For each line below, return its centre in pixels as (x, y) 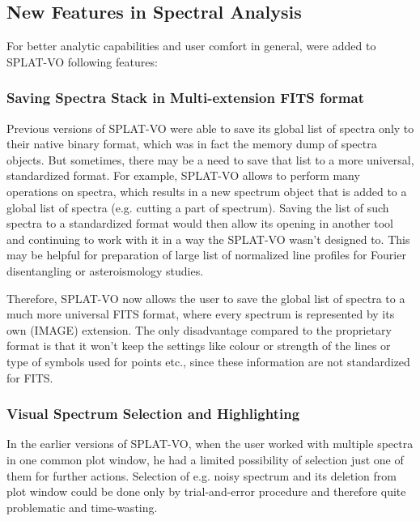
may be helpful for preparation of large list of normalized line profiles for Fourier (206, 255)
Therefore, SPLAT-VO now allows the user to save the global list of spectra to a (206, 298)
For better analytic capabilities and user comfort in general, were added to (191, 46)
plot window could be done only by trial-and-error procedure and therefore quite (206, 491)
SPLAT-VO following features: (82, 61)
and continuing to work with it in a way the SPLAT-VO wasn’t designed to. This (208, 239)
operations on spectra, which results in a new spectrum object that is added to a (207, 191)
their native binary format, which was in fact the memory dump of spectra (192, 144)
